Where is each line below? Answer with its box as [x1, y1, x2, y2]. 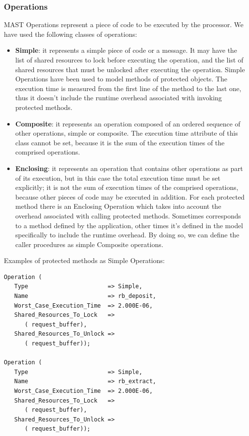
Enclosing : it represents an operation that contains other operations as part [15, 163, 243, 173]
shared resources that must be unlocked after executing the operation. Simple [15, 64, 245, 74]
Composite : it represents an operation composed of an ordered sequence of [15, 118, 240, 128]
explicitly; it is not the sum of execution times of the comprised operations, [15, 182, 238, 192]
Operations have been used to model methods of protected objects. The [15, 74, 228, 84]
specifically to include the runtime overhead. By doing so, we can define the [15, 230, 239, 240]
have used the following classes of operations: [4, 29, 137, 39]
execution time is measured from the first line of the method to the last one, [15, 83, 241, 93]
